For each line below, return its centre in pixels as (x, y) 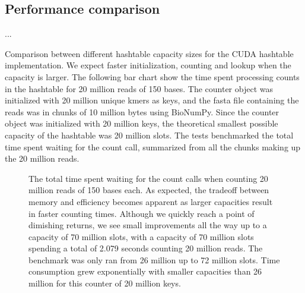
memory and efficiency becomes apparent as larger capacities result (151, 201)
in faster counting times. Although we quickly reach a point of (142, 213)
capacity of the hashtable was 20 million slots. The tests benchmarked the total (149, 135)
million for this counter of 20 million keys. (105, 283)
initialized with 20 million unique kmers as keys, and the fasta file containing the (152, 100)
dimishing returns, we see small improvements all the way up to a (148, 225)
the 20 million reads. (42, 158)
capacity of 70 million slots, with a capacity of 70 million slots (141, 236)
